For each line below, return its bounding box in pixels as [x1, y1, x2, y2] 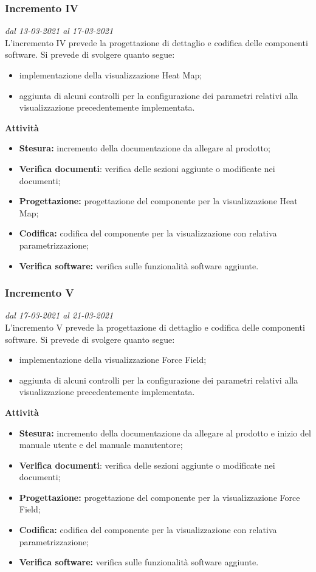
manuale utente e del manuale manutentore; [19, 438, 183, 451]
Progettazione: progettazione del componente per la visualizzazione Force [19, 491, 300, 503]
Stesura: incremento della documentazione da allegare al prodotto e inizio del [19, 426, 311, 439]
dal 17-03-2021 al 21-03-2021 [5, 309, 114, 322]
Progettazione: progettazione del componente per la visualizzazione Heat [19, 195, 298, 207]
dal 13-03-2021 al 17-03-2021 [5, 24, 114, 37]
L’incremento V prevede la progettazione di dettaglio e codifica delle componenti [5, 320, 305, 333]
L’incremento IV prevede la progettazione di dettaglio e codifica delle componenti [5, 36, 308, 49]
